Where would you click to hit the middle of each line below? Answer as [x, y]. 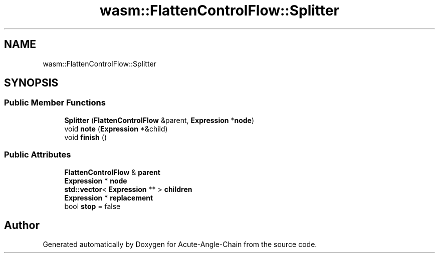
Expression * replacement [109, 197]
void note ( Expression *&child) [116, 128]
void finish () [85, 137]
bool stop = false [92, 206]
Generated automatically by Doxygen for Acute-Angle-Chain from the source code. [180, 244]
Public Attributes [38, 155]
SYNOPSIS [31, 83]
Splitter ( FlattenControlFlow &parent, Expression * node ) [159, 120]
